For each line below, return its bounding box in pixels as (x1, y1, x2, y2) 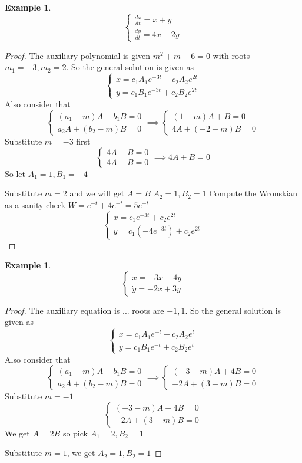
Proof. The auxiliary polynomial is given (5, 49, 151, 61)
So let (5, 167, 25, 179)
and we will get (69, 187, 125, 199)
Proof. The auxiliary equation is (5, 304, 120, 316)
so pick (62, 426, 88, 439)
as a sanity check (5, 198, 66, 211)
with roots (213, 49, 250, 61)
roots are (132, 304, 164, 316)
